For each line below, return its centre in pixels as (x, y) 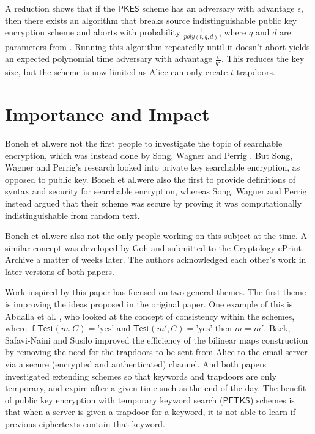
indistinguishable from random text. (72, 215)
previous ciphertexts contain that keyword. (85, 424)
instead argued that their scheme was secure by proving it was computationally (154, 203)
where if (20, 328)
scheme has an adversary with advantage (218, 8)
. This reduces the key (263, 58)
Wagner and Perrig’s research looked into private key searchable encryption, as (153, 167)
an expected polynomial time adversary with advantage (109, 58)
